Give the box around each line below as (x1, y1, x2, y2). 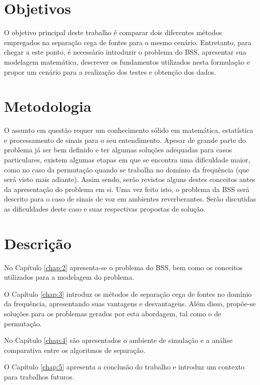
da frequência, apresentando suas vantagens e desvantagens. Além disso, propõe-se (4, 298, 256, 309)
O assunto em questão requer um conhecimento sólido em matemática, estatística (4, 125, 253, 135)
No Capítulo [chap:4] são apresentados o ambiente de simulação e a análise (4, 335, 232, 345)
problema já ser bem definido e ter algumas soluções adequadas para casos (4, 144, 232, 155)
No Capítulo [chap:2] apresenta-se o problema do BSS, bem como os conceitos (4, 262, 242, 272)
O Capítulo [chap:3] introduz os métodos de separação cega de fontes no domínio (4, 288, 252, 299)
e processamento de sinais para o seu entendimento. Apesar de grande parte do (4, 134, 246, 145)
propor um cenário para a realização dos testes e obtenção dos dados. (4, 66, 216, 77)
